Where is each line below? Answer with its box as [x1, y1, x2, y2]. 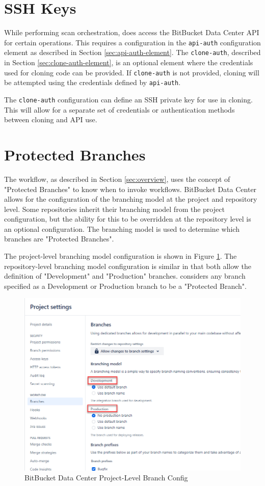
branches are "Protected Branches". [4, 233, 114, 244]
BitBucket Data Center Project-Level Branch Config [24, 472, 188, 483]
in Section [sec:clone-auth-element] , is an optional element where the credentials [4, 57, 253, 68]
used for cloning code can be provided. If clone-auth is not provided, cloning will [4, 67, 259, 77]
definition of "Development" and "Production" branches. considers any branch [4, 271, 246, 281]
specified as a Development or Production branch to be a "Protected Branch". [4, 280, 247, 291]
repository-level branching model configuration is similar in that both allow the [4, 260, 252, 271]
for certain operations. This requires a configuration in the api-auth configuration [4, 37, 261, 47]
